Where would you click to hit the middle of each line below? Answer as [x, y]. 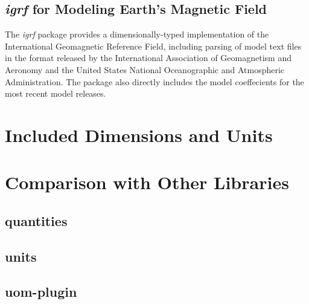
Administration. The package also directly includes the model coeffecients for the [154, 81]
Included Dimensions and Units [139, 134]
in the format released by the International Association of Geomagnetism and [148, 58]
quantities [36, 220]
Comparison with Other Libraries [147, 182]
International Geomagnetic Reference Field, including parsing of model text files [153, 46]
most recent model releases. [56, 93]
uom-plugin [41, 292]
